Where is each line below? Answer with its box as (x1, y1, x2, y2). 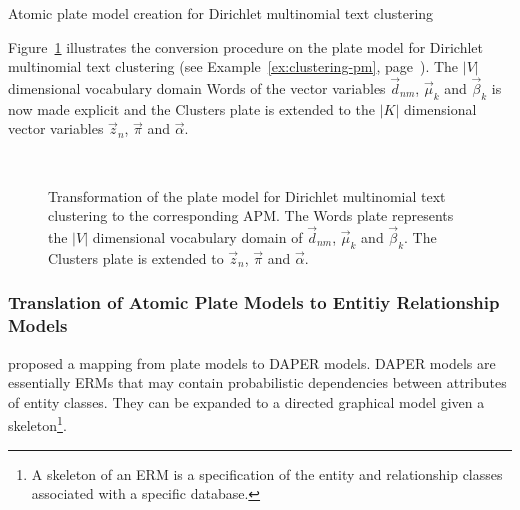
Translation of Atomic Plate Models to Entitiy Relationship (8, 290, 500, 315)
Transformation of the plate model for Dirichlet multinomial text (48, 185, 446, 206)
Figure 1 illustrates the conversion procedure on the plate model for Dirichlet (8, 36, 483, 57)
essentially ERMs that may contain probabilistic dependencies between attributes (8, 372, 507, 393)
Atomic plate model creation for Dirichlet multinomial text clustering (8, 3, 434, 23)
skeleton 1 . (8, 412, 67, 435)
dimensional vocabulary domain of (92, 226, 303, 247)
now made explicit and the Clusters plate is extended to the (8, 98, 375, 119)
